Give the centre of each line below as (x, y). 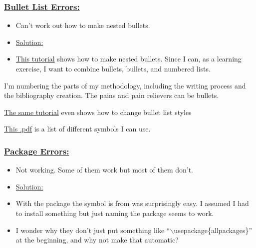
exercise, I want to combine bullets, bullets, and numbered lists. (113, 68)
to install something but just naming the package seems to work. (115, 213)
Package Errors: (37, 151)
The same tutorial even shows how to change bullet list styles (98, 112)
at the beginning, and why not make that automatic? (97, 240)
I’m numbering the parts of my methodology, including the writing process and (125, 85)
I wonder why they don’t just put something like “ (93, 230)
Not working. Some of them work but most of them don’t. (105, 170)
